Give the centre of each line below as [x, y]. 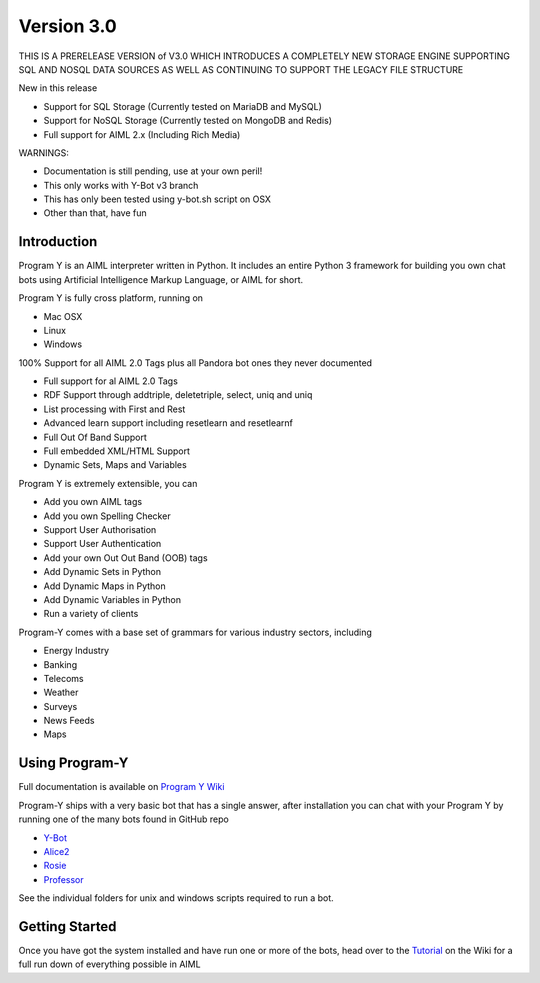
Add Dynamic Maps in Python [104, 586]
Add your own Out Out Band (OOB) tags [126, 557]
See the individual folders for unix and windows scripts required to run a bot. [176, 898]
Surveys [60, 706]
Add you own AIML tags [93, 502]
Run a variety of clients [91, 614]
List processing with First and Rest [114, 409]
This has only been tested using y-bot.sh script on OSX [157, 199]
